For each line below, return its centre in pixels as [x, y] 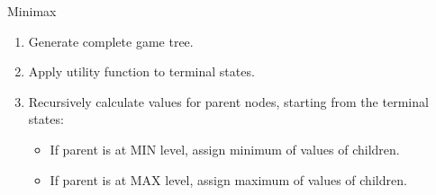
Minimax [32, 11]
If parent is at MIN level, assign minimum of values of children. [225, 149]
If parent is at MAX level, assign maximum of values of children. [228, 179]
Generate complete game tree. [111, 41]
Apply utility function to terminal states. [141, 71]
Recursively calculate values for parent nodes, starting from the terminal [228, 101]
